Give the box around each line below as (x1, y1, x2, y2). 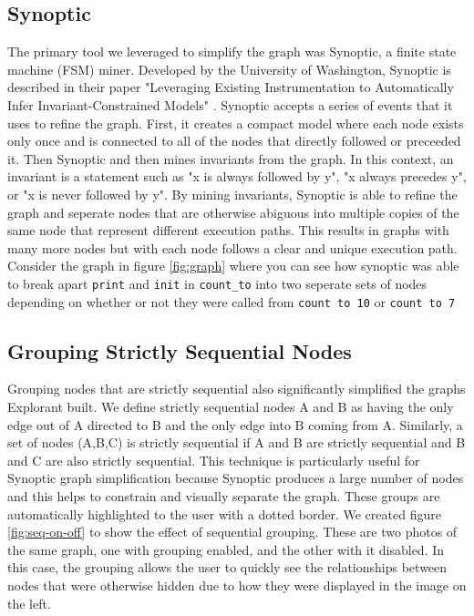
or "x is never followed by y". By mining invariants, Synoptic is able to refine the (7, 184, 458, 203)
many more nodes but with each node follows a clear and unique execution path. (7, 238, 458, 257)
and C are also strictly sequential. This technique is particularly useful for (7, 450, 420, 469)
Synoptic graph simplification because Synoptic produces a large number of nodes (7, 468, 464, 488)
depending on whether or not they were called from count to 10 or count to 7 (7, 292, 456, 311)
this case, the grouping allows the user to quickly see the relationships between (7, 558, 448, 577)
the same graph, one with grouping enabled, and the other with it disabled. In (7, 539, 445, 559)
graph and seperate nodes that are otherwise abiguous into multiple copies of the (7, 202, 459, 221)
